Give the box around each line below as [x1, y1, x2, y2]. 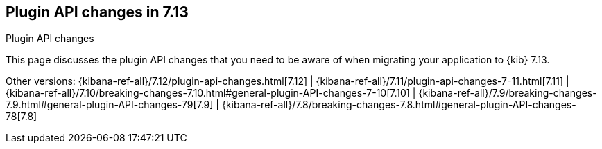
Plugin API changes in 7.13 [6, 3, 189, 21]
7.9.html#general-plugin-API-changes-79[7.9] [6, 99, 214, 111]
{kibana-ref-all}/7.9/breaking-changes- [418, 87, 597, 99]
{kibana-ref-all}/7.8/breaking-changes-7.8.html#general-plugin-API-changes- [221, 99, 576, 111]
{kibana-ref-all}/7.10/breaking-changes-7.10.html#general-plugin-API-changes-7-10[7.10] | [6, 87, 416, 99]
